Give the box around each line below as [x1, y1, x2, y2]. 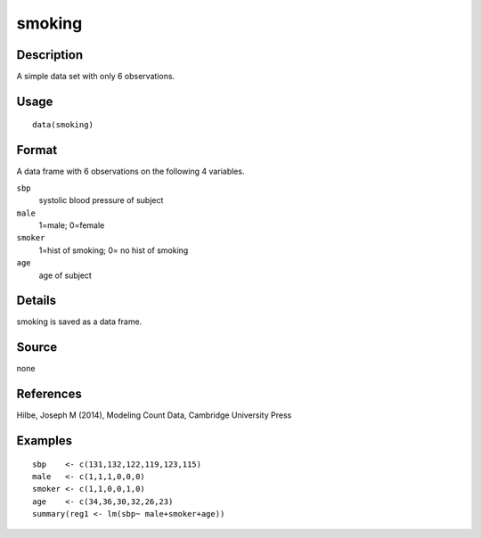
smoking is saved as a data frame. [16, 316, 143, 327]
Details [16, 293, 57, 308]
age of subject [38, 270, 93, 281]
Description [16, 47, 84, 62]
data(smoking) [32, 120, 94, 130]
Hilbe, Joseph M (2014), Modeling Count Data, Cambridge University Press [16, 410, 292, 420]
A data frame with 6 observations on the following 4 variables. [16, 166, 245, 177]
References [16, 387, 82, 402]
